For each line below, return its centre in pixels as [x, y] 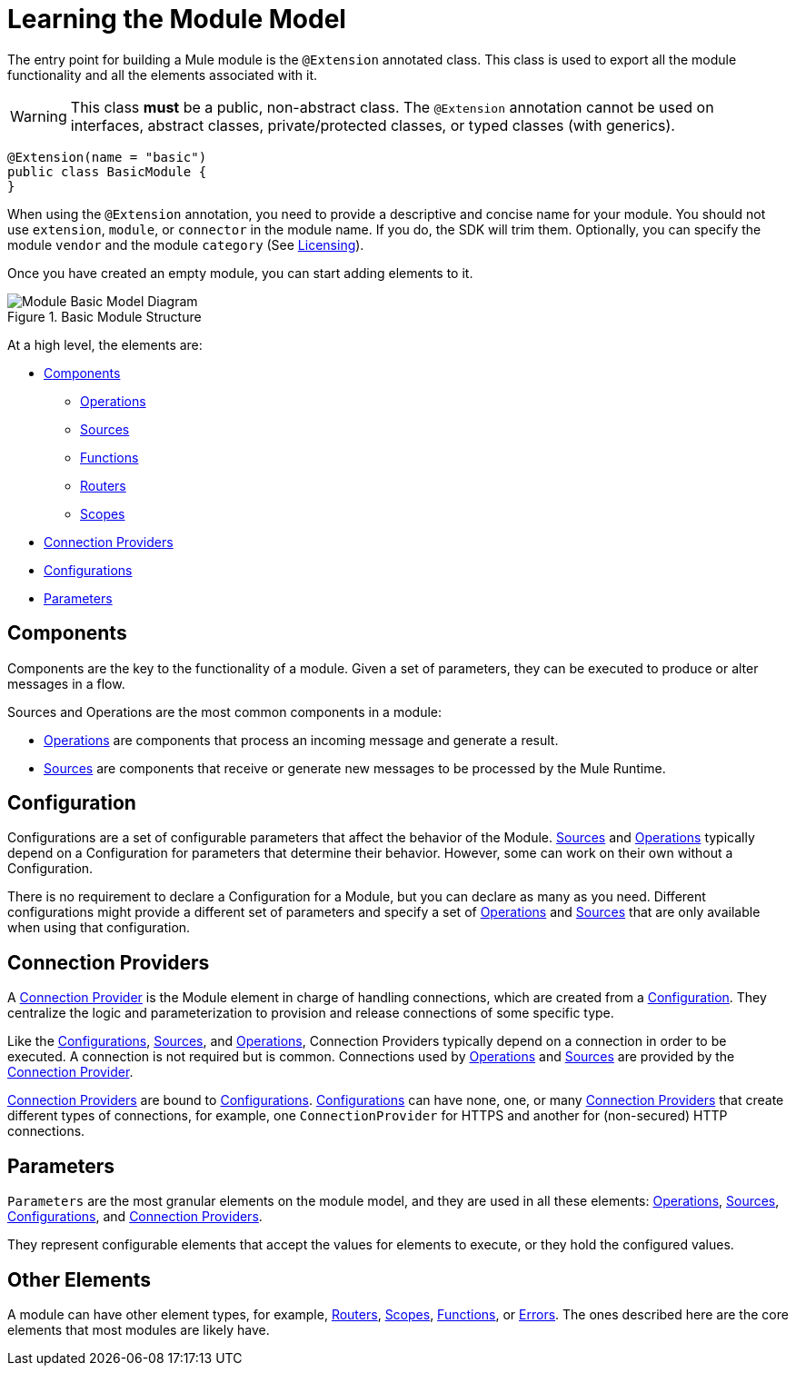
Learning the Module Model [177, 19]
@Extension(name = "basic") [107, 157]
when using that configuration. [99, 928]
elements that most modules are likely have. [139, 1329]
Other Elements [80, 1279]
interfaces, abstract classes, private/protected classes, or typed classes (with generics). [373, 125]
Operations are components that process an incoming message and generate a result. [301, 740]
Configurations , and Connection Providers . [135, 1217]
